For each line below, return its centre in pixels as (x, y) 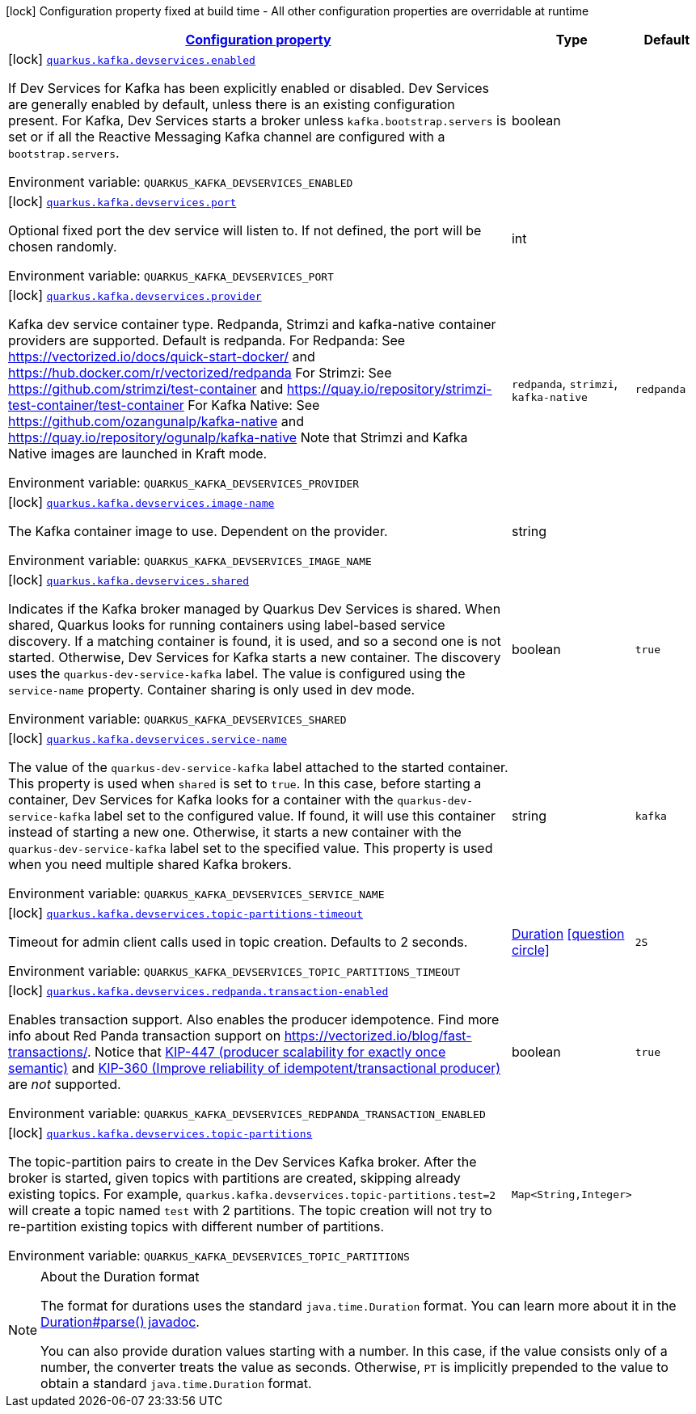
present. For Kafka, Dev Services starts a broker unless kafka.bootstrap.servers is (257, 120)
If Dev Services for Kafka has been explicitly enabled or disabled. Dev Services (249, 88)
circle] (530, 950)
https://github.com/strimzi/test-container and (146, 389)
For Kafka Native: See (254, 405)
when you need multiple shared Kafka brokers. (150, 864)
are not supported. (65, 1084)
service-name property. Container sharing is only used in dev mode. (212, 690)
